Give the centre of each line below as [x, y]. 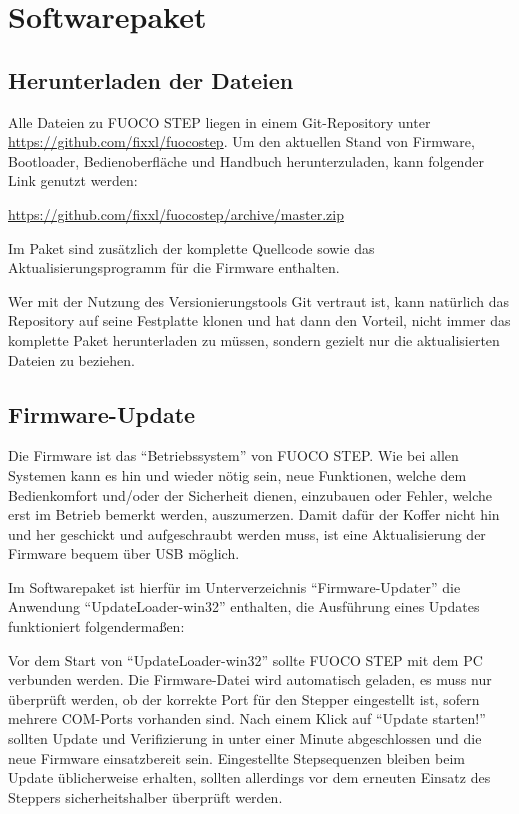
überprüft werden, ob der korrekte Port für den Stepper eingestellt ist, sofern [244, 698]
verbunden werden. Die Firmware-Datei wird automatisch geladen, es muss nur [250, 679]
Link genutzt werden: [73, 180]
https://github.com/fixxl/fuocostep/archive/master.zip [176, 213]
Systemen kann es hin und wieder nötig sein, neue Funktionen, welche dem [237, 474]
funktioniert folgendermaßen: [96, 626]
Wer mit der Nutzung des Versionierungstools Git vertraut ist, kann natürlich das [258, 300]
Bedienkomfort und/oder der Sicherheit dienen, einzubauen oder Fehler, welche [250, 494]
